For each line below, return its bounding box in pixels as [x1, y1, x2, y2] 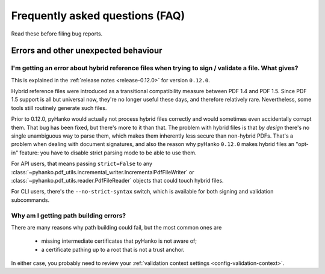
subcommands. [11, 196, 50, 204]
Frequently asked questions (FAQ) [11, 9, 185, 22]
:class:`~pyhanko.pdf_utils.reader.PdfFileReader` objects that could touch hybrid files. [11, 177, 224, 184]
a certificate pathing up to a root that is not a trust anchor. [41, 246, 185, 253]
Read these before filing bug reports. [11, 30, 103, 37]
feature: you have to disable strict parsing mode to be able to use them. [19, 149, 197, 156]
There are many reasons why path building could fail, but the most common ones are [11, 224, 222, 231]
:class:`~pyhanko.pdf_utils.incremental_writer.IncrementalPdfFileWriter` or [11, 168, 195, 175]
